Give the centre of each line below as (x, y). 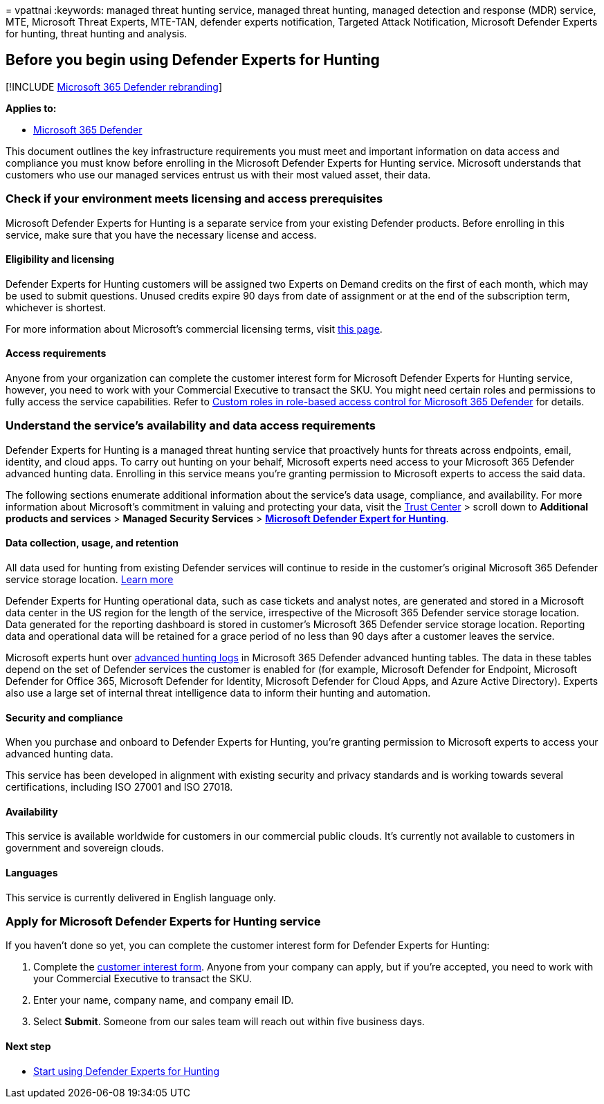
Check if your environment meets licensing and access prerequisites (194, 199)
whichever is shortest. (56, 307)
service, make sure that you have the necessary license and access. (161, 234)
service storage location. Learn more (90, 579)
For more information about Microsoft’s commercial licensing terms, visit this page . (194, 329)
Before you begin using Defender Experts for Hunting (193, 60)
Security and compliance (64, 717)
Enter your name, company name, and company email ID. (164, 1000)
